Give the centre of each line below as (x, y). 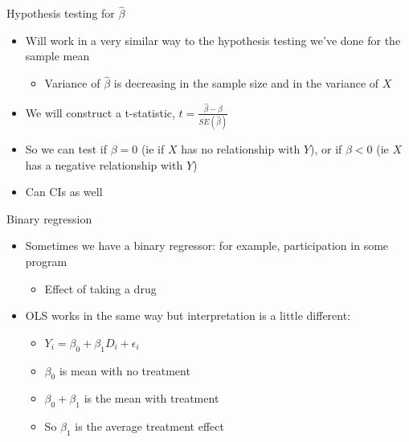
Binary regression (49, 218)
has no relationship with (241, 149)
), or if (326, 149)
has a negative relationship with (104, 164)
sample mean (57, 56)
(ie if (153, 149)
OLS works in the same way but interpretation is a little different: (188, 315)
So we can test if (66, 149)
